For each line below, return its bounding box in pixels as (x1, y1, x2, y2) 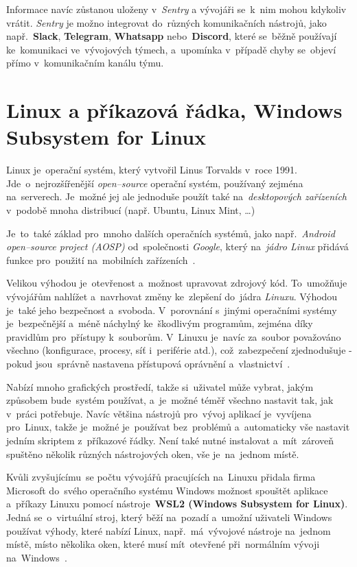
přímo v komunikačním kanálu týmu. (6, 56, 164, 70)
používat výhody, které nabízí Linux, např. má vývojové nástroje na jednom (6, 523, 331, 538)
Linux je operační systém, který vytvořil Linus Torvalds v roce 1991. (6, 162, 298, 177)
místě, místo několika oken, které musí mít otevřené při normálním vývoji (6, 537, 320, 551)
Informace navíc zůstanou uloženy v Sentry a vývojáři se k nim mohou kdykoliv (6, 2, 347, 16)
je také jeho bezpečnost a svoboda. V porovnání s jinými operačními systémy (6, 302, 337, 317)
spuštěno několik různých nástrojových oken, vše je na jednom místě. (6, 446, 299, 461)
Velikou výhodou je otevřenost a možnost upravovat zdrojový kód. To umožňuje (6, 276, 347, 290)
